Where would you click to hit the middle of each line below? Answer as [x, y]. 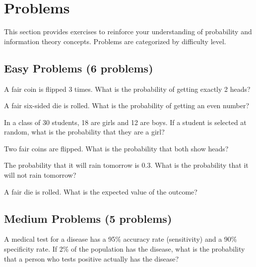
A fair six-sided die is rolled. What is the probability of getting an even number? [127, 105]
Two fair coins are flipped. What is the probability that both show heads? [116, 148]
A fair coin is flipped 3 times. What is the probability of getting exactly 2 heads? [127, 89]
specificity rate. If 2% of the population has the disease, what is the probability [125, 249]
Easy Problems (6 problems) [79, 68]
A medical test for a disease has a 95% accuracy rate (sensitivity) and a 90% [121, 239]
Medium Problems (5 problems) [88, 218]
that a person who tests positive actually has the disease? [92, 258]
